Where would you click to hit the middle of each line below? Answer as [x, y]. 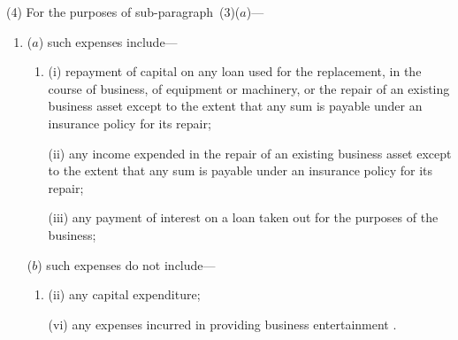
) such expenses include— [108, 41]
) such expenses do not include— [126, 264]
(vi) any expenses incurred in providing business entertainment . [222, 324]
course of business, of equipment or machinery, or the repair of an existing [249, 88]
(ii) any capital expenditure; [124, 294]
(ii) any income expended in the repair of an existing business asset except [250, 153]
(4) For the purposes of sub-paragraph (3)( [123, 12]
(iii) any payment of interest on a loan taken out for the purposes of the [243, 217]
